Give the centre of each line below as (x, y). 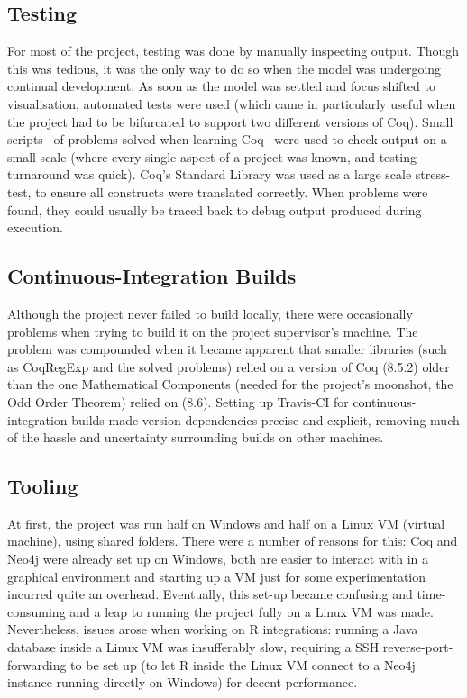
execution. (35, 227)
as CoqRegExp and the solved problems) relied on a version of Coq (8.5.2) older (229, 366)
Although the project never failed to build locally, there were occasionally (210, 313)
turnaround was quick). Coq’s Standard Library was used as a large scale (210, 174)
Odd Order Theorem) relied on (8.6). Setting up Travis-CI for (178, 401)
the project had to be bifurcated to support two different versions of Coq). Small (230, 121)
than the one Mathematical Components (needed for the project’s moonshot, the (230, 384)
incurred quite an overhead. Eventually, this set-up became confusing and (210, 594)
